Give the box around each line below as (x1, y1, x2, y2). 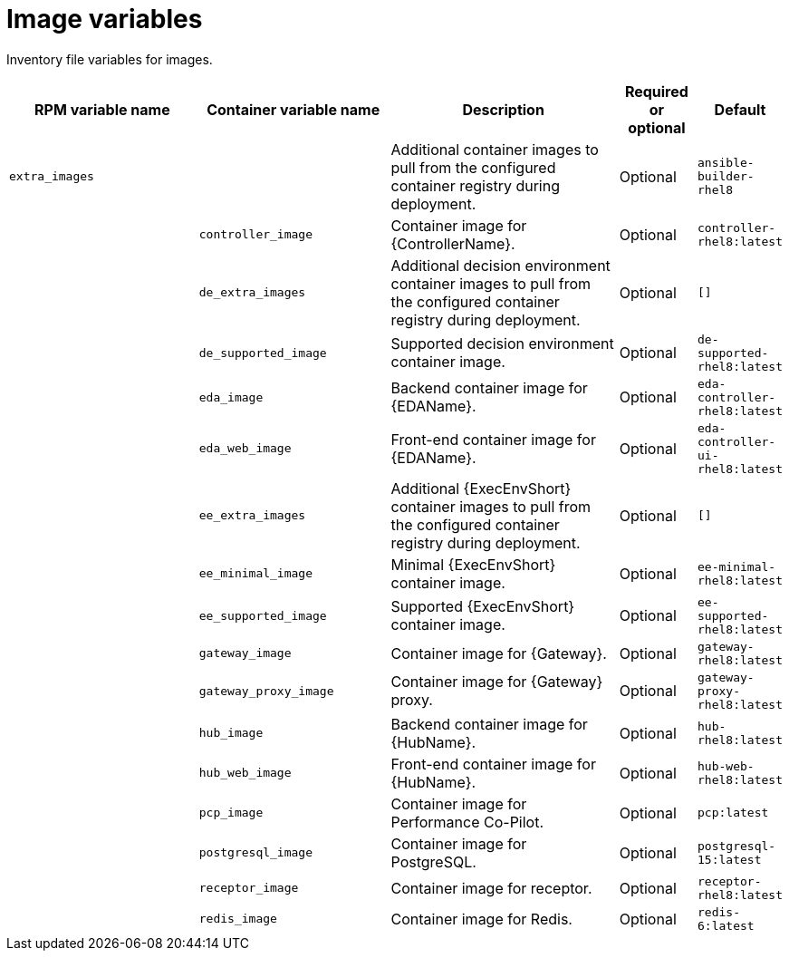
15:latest (698, 852, 762, 866)
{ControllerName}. (390, 234, 515, 253)
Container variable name (207, 100, 380, 119)
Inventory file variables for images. (6, 51, 213, 67)
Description (462, 100, 544, 119)
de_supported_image (198, 345, 327, 360)
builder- (698, 169, 755, 184)
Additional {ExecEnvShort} (390, 479, 572, 498)
